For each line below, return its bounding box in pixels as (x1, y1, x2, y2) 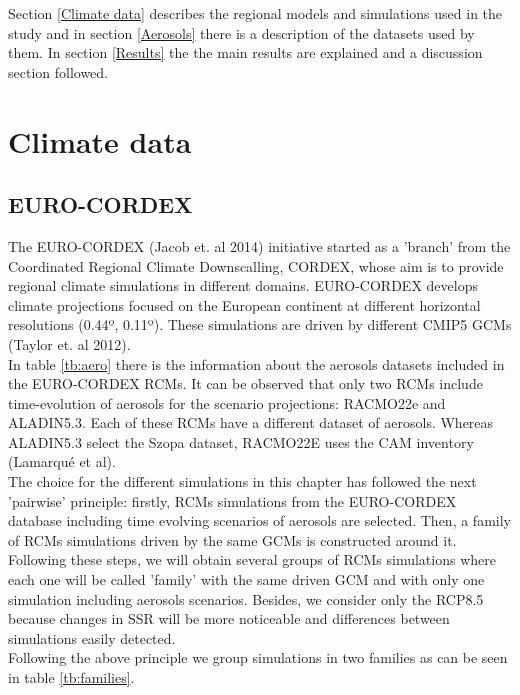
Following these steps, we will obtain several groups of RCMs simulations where (8, 549, 496, 570)
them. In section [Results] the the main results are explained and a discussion (8, 42, 483, 63)
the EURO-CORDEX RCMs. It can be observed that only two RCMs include (8, 373, 483, 394)
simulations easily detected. (8, 627, 176, 648)
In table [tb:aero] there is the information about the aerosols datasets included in (8, 353, 505, 374)
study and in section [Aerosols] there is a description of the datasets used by (8, 22, 475, 43)
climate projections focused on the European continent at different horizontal (8, 294, 481, 315)
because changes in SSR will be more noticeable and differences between (8, 608, 450, 629)
